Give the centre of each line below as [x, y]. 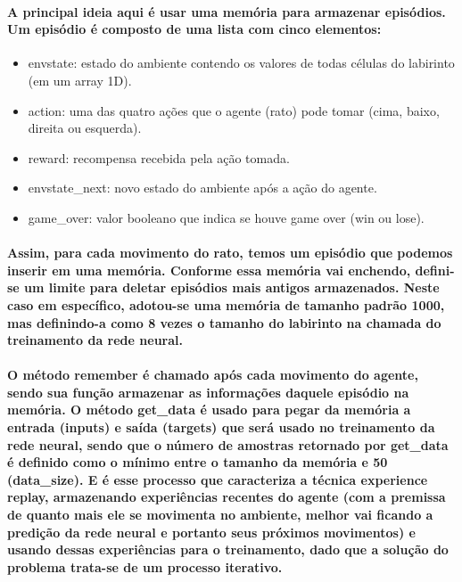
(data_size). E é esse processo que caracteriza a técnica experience [218, 479]
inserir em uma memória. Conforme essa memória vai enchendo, [209, 270]
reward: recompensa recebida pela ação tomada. [159, 157]
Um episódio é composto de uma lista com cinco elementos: [194, 29]
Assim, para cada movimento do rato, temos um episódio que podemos [230, 253]
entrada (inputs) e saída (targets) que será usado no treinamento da [221, 427]
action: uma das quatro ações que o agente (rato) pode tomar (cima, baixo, [234, 110]
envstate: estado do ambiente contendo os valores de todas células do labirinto [241, 63]
